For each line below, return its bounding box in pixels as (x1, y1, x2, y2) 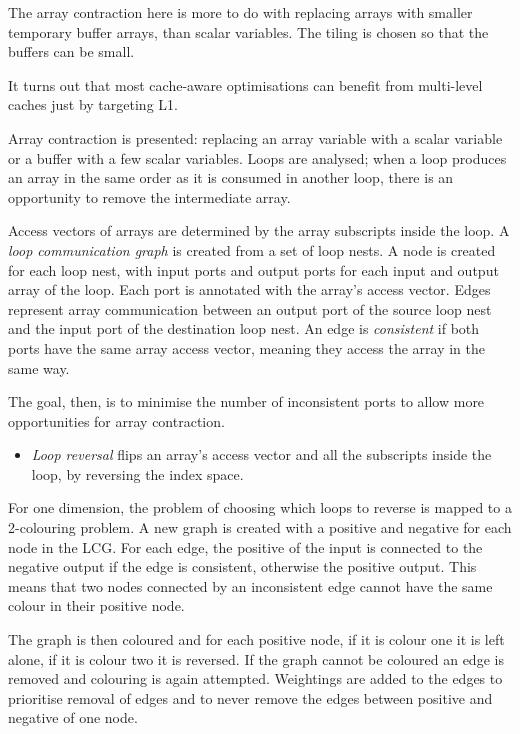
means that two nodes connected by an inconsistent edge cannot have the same (8, 575, 493, 596)
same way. (8, 357, 70, 378)
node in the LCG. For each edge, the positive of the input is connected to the (8, 536, 483, 557)
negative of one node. (8, 707, 138, 728)
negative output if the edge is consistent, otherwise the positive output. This (8, 556, 477, 577)
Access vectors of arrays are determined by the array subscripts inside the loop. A (8, 220, 510, 241)
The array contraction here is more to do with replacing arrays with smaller (8, 2, 473, 22)
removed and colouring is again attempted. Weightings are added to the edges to (8, 668, 503, 689)
